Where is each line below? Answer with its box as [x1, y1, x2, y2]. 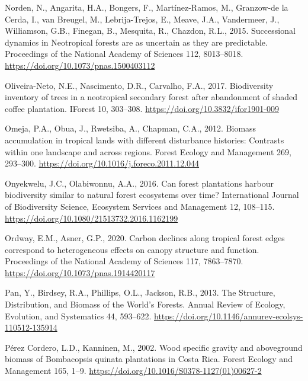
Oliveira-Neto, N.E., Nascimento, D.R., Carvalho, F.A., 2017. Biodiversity [5, 79, 274, 91]
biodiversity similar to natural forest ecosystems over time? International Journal [5, 188, 299, 201]
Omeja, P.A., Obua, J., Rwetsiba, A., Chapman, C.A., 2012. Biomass [5, 122, 256, 135]
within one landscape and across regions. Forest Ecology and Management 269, [5, 145, 291, 158]
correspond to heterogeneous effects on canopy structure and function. [5, 243, 259, 255]
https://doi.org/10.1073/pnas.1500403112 [5, 59, 155, 71]
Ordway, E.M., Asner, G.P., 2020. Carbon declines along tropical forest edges [5, 232, 285, 244]
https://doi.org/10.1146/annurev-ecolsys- [153, 309, 303, 322]
